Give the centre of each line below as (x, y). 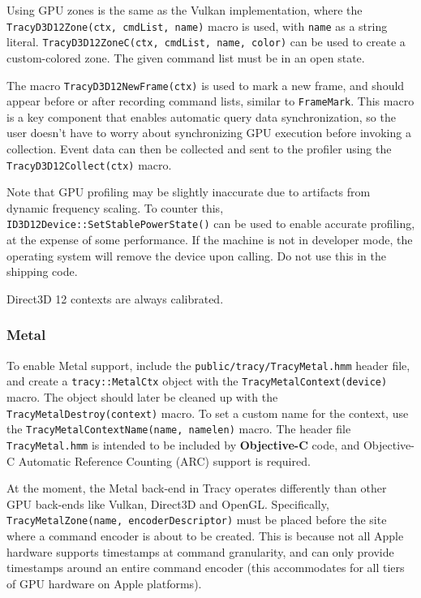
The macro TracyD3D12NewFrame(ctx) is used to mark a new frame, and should (206, 85)
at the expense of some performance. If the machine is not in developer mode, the (210, 240)
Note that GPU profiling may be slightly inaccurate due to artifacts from (189, 192)
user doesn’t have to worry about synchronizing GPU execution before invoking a (209, 133)
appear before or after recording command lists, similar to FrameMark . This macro (210, 101)
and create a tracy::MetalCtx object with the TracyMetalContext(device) (197, 381)
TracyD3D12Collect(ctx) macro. (89, 164)
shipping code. (42, 271)
